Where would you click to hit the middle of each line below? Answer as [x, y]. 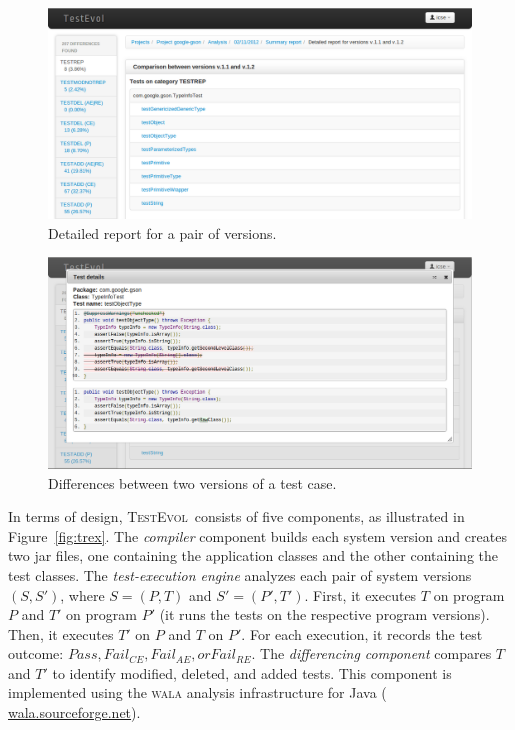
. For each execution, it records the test [362, 633]
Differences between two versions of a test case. [192, 482]
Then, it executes [61, 633]
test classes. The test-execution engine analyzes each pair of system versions [240, 574]
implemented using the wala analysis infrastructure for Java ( [197, 692]
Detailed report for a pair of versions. [162, 232]
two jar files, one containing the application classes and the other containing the [253, 555]
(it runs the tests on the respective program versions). [324, 614]
